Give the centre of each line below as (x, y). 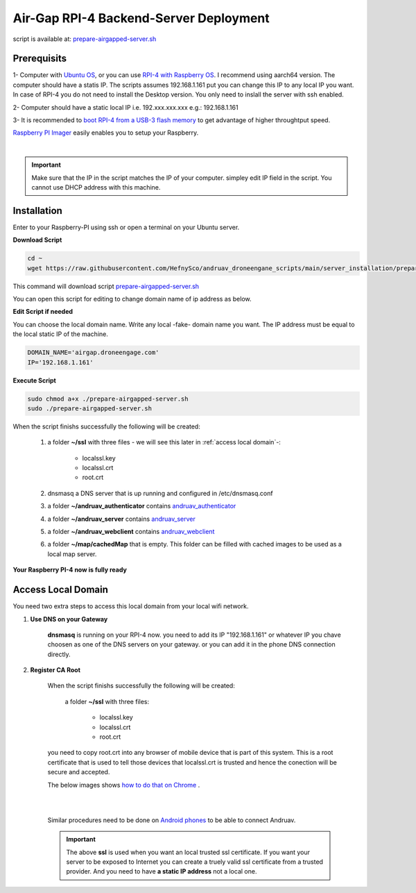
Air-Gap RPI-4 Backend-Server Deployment (141, 18)
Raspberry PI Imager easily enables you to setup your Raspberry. (106, 133)
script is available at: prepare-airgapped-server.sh (85, 39)
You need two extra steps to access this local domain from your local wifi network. (131, 606)
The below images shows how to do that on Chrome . (124, 785)
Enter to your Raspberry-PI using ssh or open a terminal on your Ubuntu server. (126, 227)
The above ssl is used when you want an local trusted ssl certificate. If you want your (188, 852)
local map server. (72, 554)
